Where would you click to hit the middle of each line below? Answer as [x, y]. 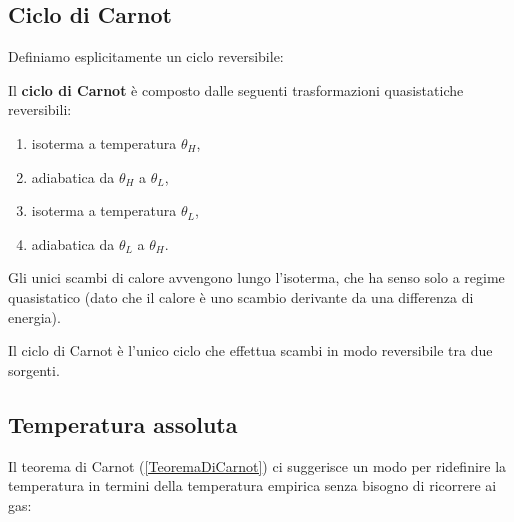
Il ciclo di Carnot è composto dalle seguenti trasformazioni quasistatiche [236, 89]
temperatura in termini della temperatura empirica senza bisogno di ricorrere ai [252, 485]
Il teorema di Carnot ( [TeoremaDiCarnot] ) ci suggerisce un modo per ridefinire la [257, 465]
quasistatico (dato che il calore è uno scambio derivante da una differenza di [241, 296]
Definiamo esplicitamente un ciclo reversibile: [146, 56]
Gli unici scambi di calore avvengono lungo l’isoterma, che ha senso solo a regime [256, 277]
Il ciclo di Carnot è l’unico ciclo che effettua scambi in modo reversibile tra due [250, 350]
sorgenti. [34, 369]
